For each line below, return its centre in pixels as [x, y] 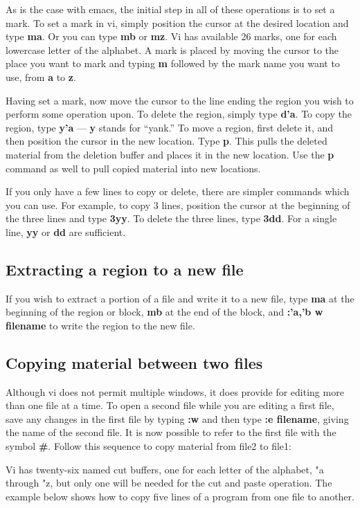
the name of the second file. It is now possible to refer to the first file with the [171, 432]
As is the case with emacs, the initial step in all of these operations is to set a [170, 9]
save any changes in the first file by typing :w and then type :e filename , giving [177, 418]
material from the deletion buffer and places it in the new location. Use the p [170, 154]
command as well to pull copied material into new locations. [133, 168]
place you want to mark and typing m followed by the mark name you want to [173, 63]
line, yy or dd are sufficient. [66, 232]
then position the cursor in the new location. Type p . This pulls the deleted [166, 141]
